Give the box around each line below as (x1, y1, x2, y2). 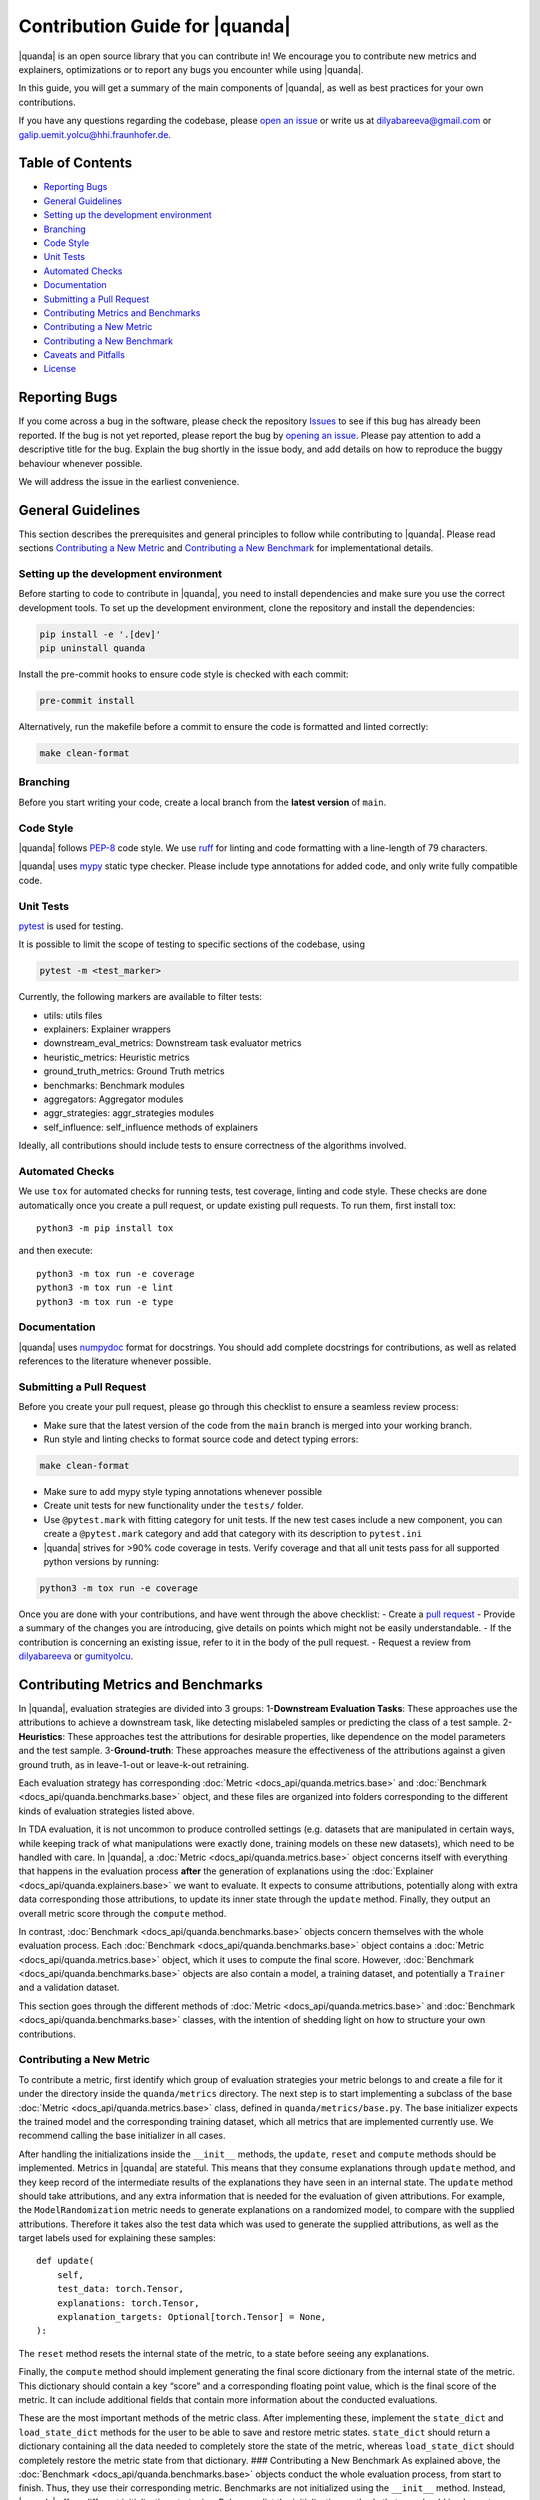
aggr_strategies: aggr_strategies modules (43, 1107, 215, 1119)
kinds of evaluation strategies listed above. (18, 1805, 195, 1817)
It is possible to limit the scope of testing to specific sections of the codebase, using (18, 938, 365, 950)
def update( (36, 2255, 95, 2267)
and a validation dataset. (18, 1981, 120, 1994)
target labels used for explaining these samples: (18, 2232, 216, 2244)
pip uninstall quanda (39, 643, 146, 654)
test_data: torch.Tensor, (56, 2283, 185, 2295)
